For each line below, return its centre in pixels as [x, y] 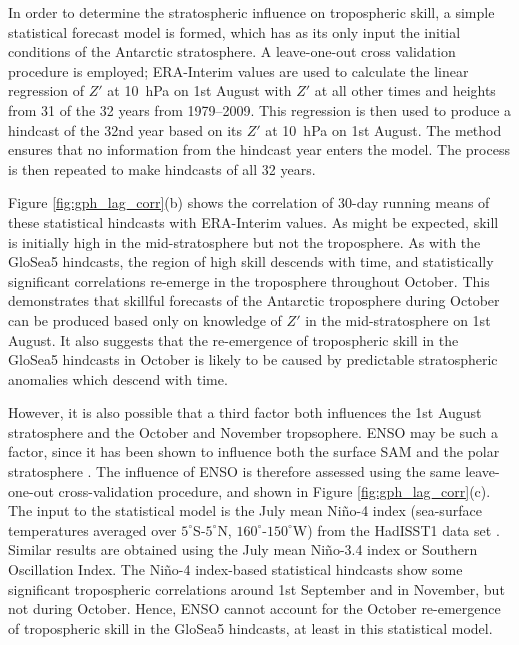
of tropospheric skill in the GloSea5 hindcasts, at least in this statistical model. [250, 627]
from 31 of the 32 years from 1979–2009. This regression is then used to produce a [260, 109]
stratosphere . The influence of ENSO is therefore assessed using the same [234, 471]
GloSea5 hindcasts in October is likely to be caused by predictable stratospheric [253, 359]
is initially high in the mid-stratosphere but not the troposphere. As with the [244, 241]
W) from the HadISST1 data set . [396, 529]
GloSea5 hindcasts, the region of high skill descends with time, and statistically [251, 261]
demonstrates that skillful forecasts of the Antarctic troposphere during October [254, 300]
